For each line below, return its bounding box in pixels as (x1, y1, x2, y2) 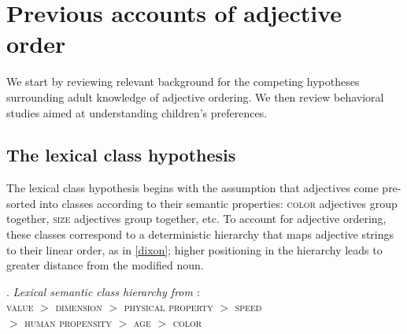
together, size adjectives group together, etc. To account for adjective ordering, (6, 210, 387, 227)
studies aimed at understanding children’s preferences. (6, 104, 268, 121)
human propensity (24, 314, 112, 331)
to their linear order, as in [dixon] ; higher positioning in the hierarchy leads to (6, 241, 383, 258)
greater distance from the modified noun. (6, 257, 204, 273)
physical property (124, 299, 213, 315)
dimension (55, 299, 102, 315)
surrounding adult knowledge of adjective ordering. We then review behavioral (6, 88, 384, 105)
